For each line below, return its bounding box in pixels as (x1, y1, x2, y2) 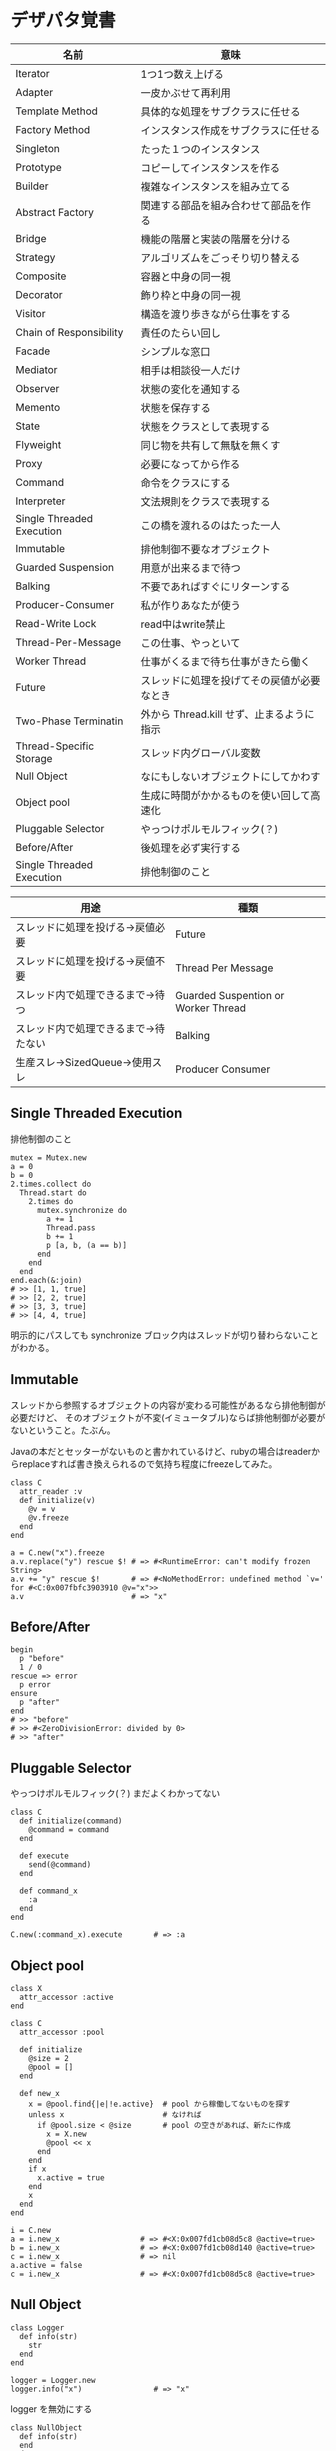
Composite (15, 269, 67, 283)
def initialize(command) (19, 1816, 123, 1826)
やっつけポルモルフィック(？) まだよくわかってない (10, 1787, 221, 1800)
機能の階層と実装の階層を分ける (140, 232, 292, 246)
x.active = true (36, 2173, 105, 2183)
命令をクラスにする (140, 476, 231, 490)
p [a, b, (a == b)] (46, 1240, 128, 1250)
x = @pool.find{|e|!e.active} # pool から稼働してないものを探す (28, 2099, 291, 2109)
